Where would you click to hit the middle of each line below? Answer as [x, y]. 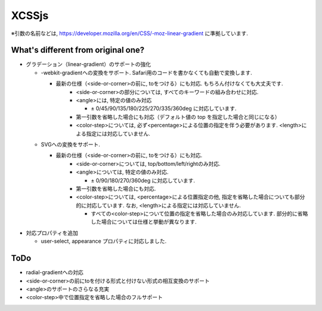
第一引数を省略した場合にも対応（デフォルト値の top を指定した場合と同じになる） [178, 117]
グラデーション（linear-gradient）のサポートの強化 [89, 64]
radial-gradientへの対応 [55, 272]
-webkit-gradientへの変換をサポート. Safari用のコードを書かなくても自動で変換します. [147, 73]
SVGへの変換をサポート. [71, 144]
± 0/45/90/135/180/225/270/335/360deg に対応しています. [164, 109]
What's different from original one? [78, 50]
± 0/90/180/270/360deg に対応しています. [143, 180]
